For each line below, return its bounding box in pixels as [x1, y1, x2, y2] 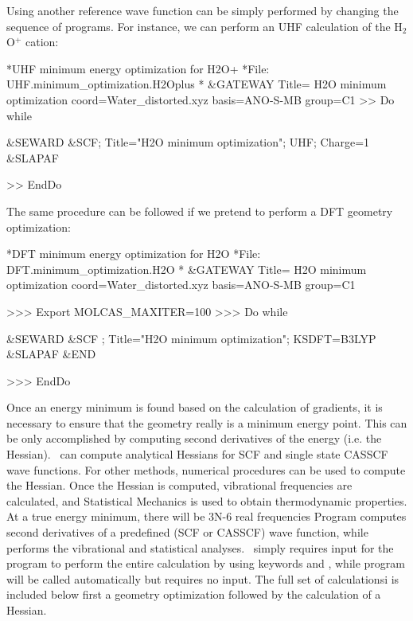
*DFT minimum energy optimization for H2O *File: [6, 245, 261, 262]
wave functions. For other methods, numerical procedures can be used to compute [6, 461, 406, 478]
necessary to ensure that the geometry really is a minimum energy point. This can [6, 414, 407, 431]
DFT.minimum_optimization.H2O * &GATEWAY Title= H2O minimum [6, 260, 367, 277]
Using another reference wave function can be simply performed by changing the [6, 2, 399, 18]
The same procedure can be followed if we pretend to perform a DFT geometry [6, 202, 393, 219]
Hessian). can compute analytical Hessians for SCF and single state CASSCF [6, 446, 388, 463]
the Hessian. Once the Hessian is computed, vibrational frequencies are [6, 477, 353, 494]
